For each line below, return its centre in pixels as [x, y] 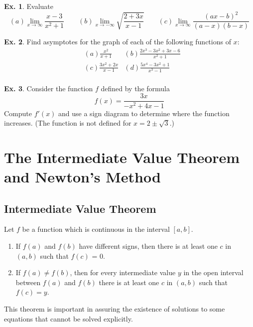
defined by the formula [135, 88]
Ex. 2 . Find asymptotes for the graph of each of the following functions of [118, 42]
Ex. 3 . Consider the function [49, 88]
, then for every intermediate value [123, 272]
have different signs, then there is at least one [148, 246]
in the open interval [213, 272]
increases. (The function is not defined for [68, 123]
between [28, 282]
